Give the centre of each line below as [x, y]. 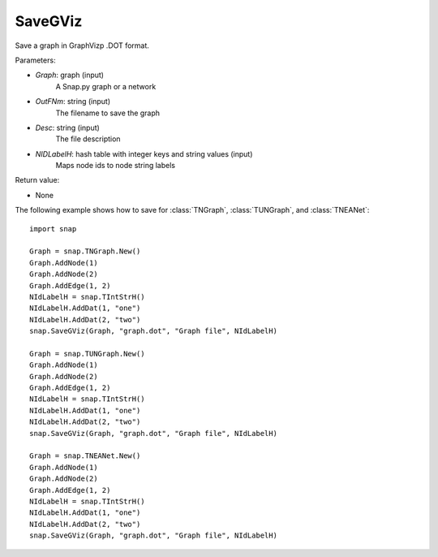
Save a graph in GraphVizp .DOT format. [82, 45]
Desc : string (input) [68, 127]
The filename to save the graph [108, 113]
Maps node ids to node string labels [116, 166]
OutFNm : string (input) [73, 101]
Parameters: [35, 60]
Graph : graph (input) [70, 75]
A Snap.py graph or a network [106, 86]
